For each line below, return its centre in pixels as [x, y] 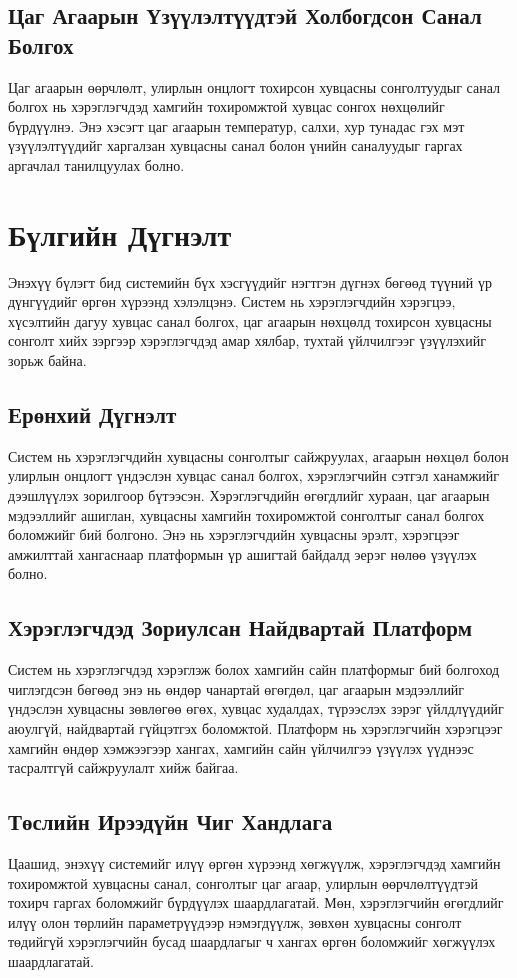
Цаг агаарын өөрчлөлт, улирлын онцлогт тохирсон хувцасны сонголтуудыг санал [254, 86]
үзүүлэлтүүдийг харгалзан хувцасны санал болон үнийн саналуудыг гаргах [235, 145]
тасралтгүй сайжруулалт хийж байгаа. [123, 767]
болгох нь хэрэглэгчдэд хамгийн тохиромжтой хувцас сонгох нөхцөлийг [226, 106]
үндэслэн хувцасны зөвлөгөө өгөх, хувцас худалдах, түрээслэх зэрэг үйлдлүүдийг [256, 708]
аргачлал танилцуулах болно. [96, 164]
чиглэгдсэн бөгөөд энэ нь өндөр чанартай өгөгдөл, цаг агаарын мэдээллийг [236, 688]
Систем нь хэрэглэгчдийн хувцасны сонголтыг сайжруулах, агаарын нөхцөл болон [258, 455]
